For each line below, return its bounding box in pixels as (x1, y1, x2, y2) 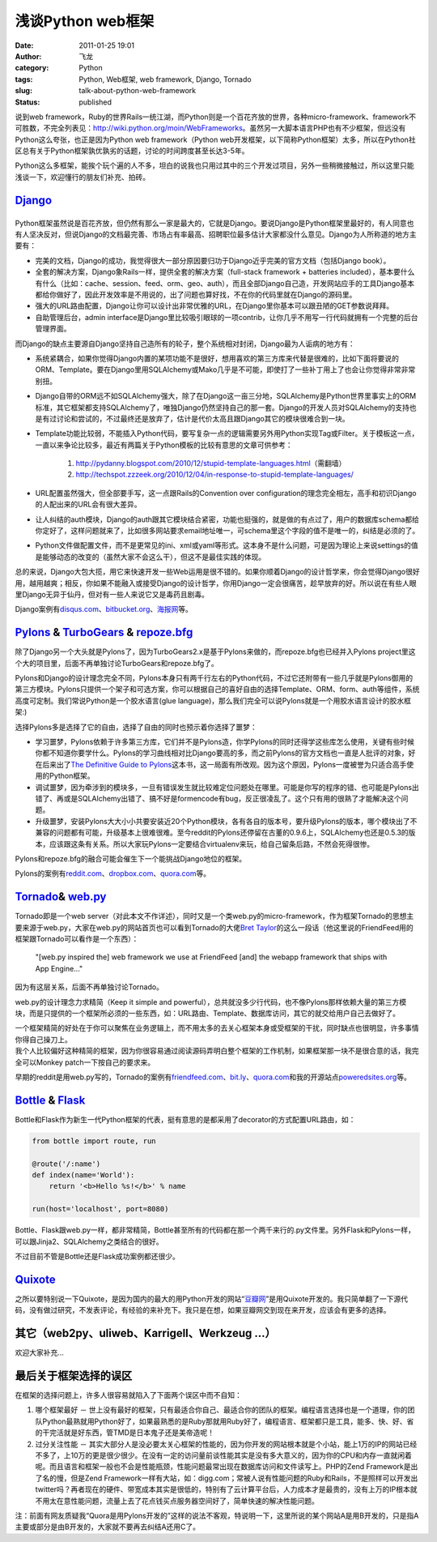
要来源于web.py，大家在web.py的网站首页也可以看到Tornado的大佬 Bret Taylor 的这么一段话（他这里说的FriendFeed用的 (15, 922, 414, 932)
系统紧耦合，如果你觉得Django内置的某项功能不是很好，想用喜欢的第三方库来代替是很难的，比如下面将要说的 (35, 353, 400, 363)
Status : (15, 97, 40, 107)
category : (15, 63, 49, 73)
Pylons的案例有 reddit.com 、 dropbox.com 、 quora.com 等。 (15, 869, 210, 878)
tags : (15, 74, 33, 84)
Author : (15, 51, 42, 61)
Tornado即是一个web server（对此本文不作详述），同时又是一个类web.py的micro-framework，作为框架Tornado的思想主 (15, 912, 414, 921)
